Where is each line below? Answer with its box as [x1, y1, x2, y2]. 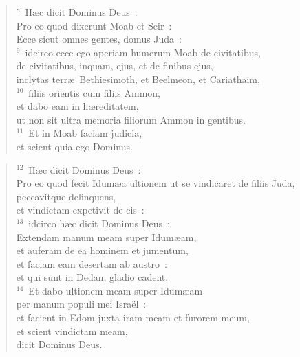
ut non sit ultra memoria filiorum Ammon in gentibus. [16, 112, 246, 126]
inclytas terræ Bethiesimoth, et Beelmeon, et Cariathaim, [16, 71, 260, 86]
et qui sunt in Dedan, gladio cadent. [16, 270, 169, 284]
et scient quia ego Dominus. [16, 139, 133, 153]
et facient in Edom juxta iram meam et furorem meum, [16, 310, 250, 325]
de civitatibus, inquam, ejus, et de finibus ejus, [16, 58, 213, 73]
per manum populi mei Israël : [16, 297, 147, 311]
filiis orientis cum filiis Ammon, [28, 85, 160, 100]
